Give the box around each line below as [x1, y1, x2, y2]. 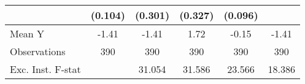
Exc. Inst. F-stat [10, 62, 81, 76]
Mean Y [10, 26, 45, 40]
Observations [10, 44, 66, 58]
